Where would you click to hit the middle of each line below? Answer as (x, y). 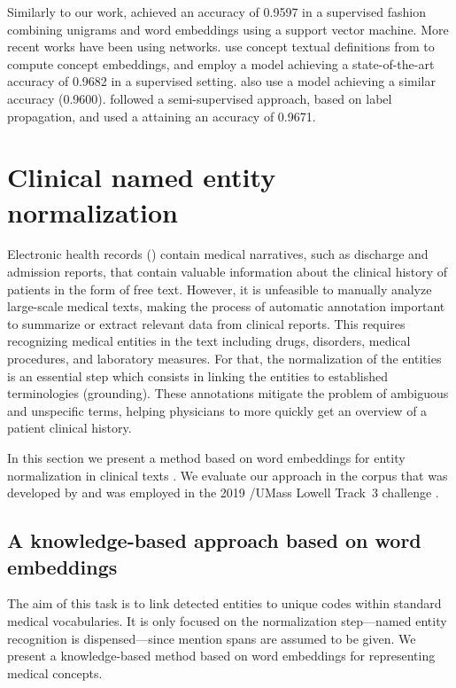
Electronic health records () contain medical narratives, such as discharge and (218, 254)
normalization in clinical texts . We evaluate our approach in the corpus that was (228, 475)
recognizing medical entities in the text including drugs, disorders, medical (209, 341)
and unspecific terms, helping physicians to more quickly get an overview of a (217, 410)
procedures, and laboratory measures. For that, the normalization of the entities (224, 359)
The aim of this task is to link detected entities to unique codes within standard (224, 603)
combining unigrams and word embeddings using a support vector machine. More (228, 29)
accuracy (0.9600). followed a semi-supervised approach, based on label (200, 98)
